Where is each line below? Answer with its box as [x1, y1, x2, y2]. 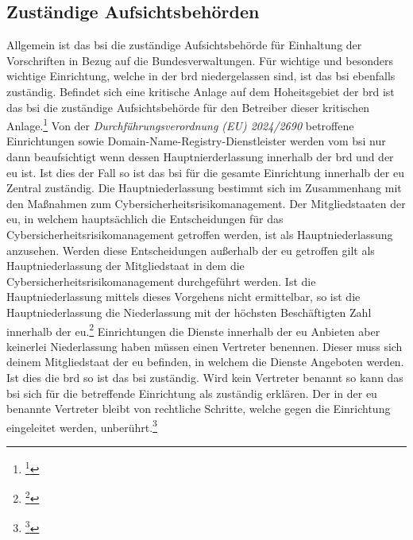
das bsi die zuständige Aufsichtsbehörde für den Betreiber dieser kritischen [6, 98, 370, 115]
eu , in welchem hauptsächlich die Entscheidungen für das [6, 210, 284, 227]
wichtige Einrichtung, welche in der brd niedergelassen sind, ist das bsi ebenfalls [6, 67, 396, 84]
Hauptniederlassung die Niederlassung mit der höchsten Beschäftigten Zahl [6, 303, 372, 320]
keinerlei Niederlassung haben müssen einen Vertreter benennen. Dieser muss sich [6, 337, 403, 354]
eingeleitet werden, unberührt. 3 [6, 416, 157, 435]
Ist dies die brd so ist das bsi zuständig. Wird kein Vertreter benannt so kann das [6, 368, 403, 385]
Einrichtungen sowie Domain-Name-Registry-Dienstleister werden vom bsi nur [6, 133, 386, 149]
